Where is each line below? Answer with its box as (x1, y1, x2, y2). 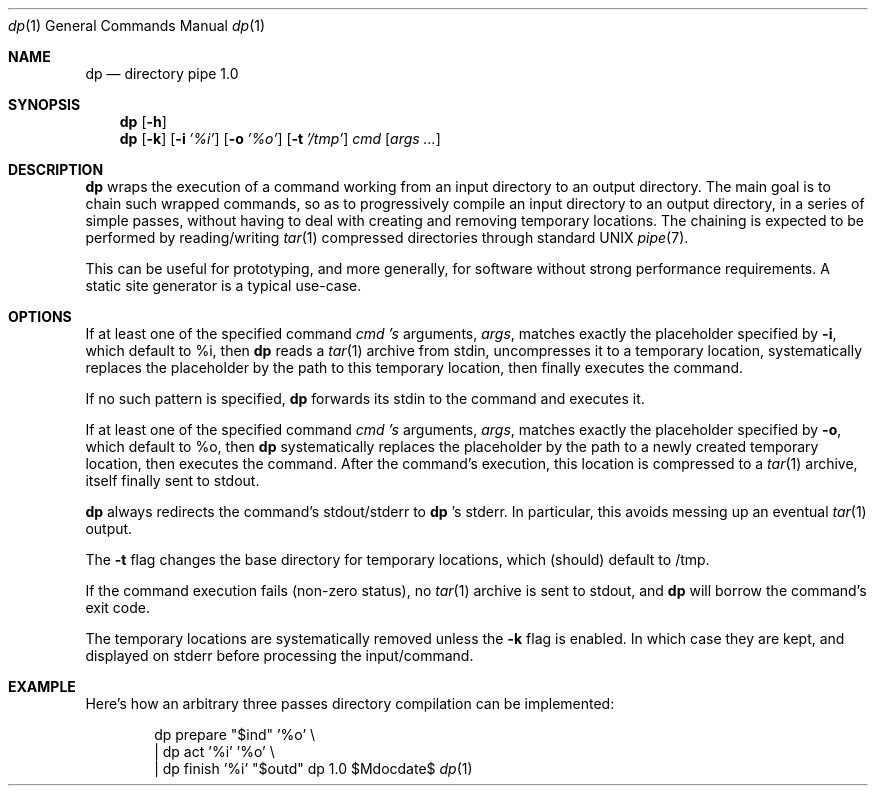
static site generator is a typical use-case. (85, 277, 362, 294)
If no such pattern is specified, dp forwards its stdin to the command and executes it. (85, 390, 645, 407)
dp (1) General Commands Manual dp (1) (8, 17, 266, 34)
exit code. (85, 599, 150, 616)
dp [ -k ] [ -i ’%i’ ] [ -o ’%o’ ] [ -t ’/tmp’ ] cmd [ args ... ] (119, 130, 441, 147)
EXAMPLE (8, 678, 76, 695)
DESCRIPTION (8, 161, 104, 178)
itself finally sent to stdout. (85, 472, 260, 489)
